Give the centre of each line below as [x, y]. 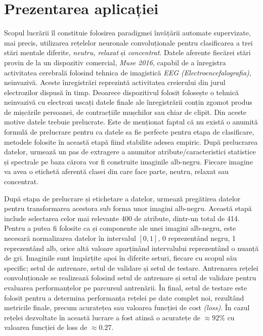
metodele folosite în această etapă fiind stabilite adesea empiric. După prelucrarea [131, 141]
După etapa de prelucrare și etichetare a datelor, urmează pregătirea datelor [122, 198]
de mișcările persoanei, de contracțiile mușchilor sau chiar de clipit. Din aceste [125, 112]
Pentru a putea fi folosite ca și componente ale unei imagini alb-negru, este [120, 228]
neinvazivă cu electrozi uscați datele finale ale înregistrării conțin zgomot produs [128, 102]
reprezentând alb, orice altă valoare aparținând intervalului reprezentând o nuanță [131, 248]
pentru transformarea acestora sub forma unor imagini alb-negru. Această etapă [128, 208]
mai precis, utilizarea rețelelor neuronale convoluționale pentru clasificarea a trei [128, 42]
